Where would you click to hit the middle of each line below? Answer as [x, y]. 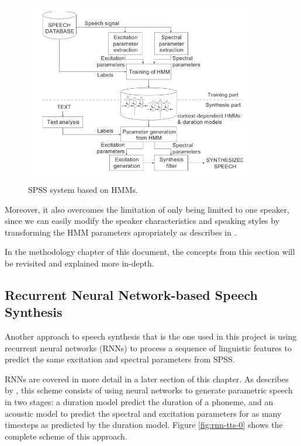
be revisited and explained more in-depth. [79, 263]
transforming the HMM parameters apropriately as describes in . [121, 232]
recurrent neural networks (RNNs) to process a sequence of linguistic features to [148, 348]
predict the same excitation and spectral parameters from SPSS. [120, 359]
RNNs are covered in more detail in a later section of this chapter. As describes [147, 378]
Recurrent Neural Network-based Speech [131, 294]
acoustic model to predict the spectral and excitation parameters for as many [143, 413]
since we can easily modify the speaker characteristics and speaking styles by [142, 221]
